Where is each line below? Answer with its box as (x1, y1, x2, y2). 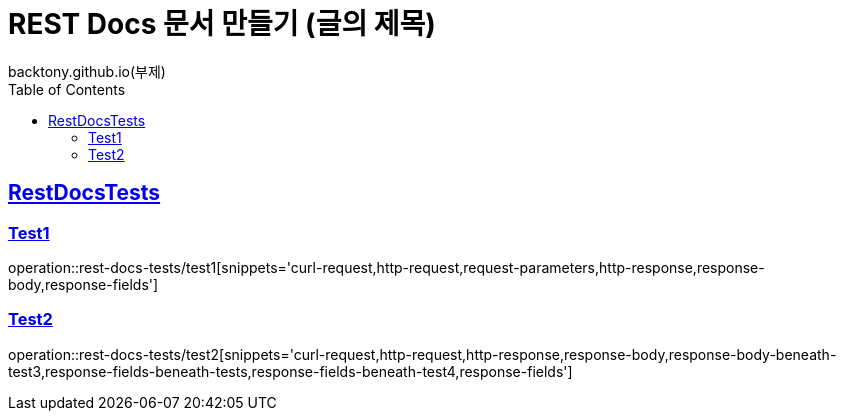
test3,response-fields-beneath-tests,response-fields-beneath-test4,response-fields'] (8, 362, 573, 380)
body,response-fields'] (8, 275, 159, 293)
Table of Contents (8, 80, 126, 98)
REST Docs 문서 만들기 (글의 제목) (8, 7, 436, 41)
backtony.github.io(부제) (8, 62, 166, 80)
